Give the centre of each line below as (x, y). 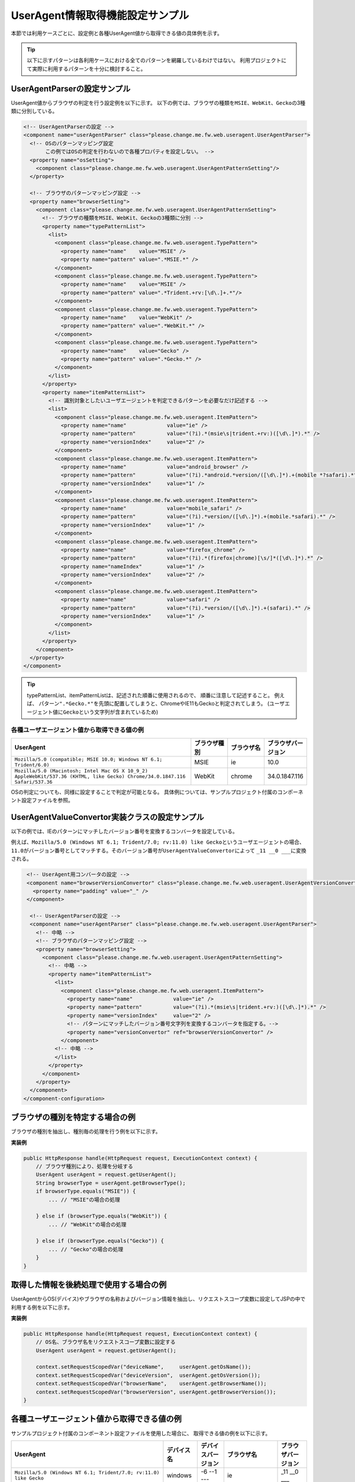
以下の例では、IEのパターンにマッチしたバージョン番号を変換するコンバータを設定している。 (124, 831)
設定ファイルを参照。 (47, 800)
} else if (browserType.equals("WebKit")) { (101, 1216)
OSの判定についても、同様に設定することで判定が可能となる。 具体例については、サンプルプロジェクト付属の (144, 792)
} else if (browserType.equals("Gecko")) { (100, 1241)
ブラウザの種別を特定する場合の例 (73, 1117)
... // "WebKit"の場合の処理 (87, 1224)
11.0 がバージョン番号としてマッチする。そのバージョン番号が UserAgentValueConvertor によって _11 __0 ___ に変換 (159, 850)
